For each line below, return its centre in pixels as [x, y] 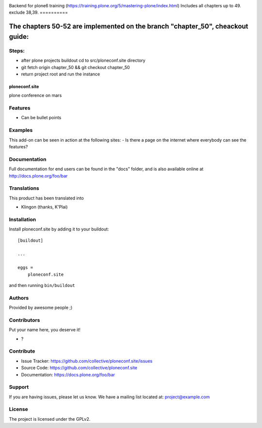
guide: [19, 36]
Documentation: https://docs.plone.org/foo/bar [68, 374]
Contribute [22, 351]
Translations [24, 188]
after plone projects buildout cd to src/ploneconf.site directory [83, 60]
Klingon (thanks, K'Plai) [44, 207]
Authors [19, 298]
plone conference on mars [35, 95]
